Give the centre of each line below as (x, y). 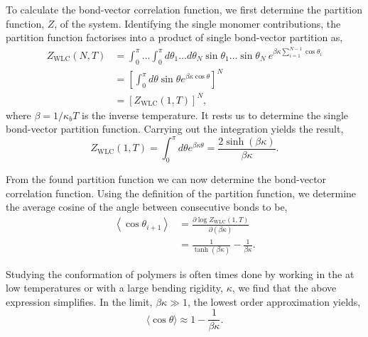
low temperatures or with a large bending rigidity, (114, 288)
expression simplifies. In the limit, (79, 301)
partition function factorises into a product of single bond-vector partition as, (174, 37)
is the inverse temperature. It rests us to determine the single (215, 115)
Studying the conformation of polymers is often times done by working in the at (180, 274)
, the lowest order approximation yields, (274, 301)
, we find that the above (284, 288)
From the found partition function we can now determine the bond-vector (166, 179)
